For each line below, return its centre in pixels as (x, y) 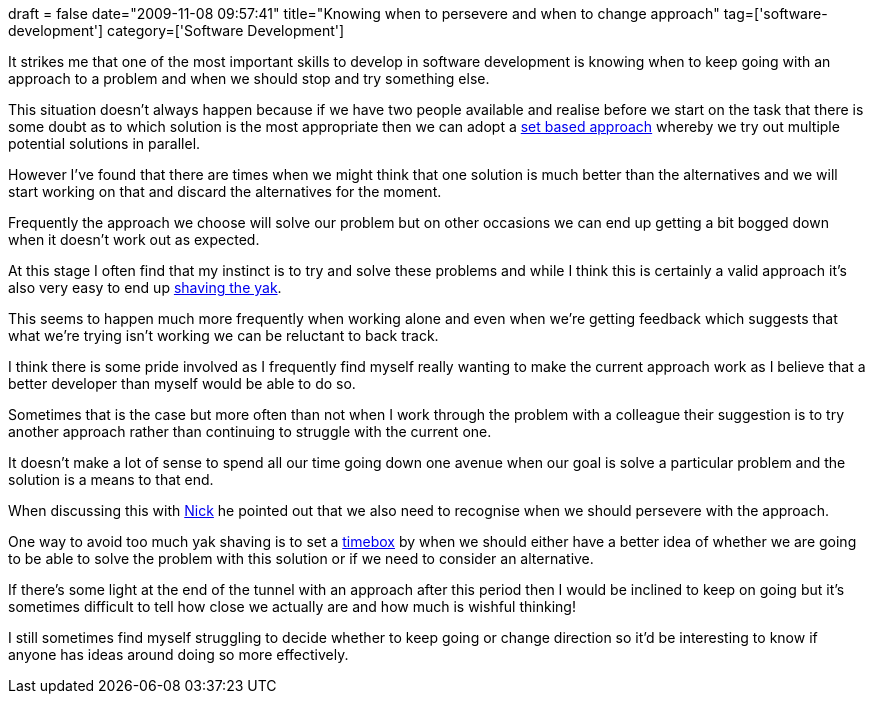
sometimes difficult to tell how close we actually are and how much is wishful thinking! (292, 606)
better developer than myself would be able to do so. (182, 383)
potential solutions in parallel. (104, 143)
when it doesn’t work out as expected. (134, 239)
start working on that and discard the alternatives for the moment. (225, 191)
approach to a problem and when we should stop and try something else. (249, 78)
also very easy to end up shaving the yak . (145, 287)
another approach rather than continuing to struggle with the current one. (250, 431)
